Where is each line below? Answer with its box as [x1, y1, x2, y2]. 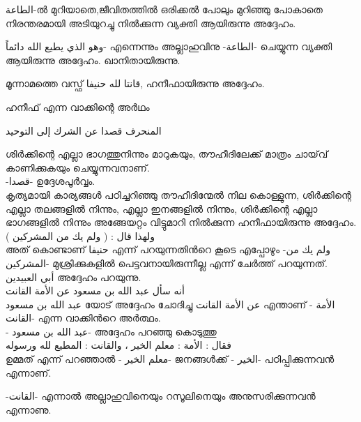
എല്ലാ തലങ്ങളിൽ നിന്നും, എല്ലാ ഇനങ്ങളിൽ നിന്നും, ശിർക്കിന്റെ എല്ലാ [6, 201, 318, 216]
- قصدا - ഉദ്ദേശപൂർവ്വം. [6, 174, 95, 188]
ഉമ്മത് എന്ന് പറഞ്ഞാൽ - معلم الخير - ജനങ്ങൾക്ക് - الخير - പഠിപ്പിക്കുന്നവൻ [6, 352, 335, 366]
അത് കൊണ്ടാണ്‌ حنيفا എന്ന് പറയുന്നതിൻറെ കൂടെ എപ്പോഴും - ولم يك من [6, 242, 331, 257]
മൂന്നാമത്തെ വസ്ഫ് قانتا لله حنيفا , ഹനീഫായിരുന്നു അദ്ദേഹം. [6, 76, 265, 91]
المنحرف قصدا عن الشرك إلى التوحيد [6, 123, 162, 137]
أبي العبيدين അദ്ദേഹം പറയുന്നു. [6, 269, 141, 284]
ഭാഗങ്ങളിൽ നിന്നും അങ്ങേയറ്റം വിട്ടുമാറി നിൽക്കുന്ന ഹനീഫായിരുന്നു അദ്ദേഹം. [6, 215, 357, 229]
